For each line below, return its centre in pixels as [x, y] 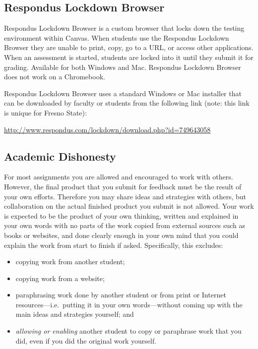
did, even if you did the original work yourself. [86, 340]
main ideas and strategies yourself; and [75, 314]
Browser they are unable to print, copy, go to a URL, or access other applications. [129, 47]
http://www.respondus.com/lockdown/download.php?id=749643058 [107, 129]
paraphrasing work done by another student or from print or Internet [121, 295]
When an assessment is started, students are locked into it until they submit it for [129, 57]
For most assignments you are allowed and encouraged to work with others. [119, 177]
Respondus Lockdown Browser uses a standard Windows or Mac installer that [123, 93]
